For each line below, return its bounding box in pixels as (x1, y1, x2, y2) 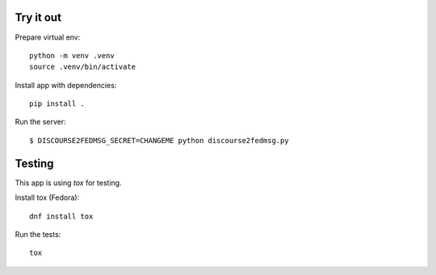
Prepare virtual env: (15, 32, 81, 42)
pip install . (29, 99, 85, 108)
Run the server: (15, 117, 66, 127)
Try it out (15, 11, 62, 24)
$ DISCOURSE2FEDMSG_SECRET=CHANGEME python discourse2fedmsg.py (29, 136, 290, 145)
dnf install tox (29, 211, 94, 221)
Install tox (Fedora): (15, 192, 80, 202)
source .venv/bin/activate (29, 62, 136, 72)
